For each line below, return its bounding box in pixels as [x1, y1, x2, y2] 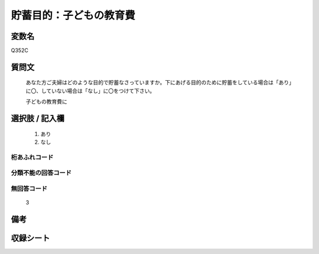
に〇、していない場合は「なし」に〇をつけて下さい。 [25, 87, 155, 94]
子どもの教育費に [25, 98, 67, 105]
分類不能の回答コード [11, 169, 72, 177]
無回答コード [11, 184, 48, 193]
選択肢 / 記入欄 [11, 114, 65, 124]
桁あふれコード [11, 153, 54, 161]
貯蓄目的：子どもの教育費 [11, 9, 136, 22]
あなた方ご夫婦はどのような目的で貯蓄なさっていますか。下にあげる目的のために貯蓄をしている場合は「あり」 [25, 79, 292, 86]
